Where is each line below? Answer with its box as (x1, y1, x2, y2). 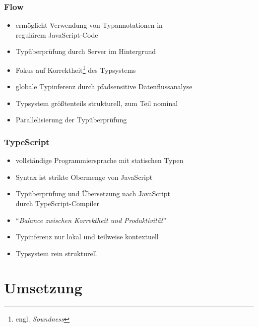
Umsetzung (4, 277, 82, 297)
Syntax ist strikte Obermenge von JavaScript (15, 171, 153, 182)
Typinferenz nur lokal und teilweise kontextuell (15, 231, 159, 242)
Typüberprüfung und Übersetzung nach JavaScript (15, 188, 171, 199)
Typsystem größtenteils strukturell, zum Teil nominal (15, 98, 178, 108)
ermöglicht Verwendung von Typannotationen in (15, 20, 163, 30)
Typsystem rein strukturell (15, 248, 97, 258)
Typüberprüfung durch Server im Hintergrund (15, 46, 156, 56)
